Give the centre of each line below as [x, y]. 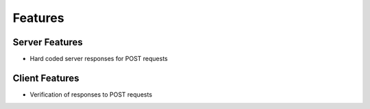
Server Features [48, 42]
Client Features [46, 78]
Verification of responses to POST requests [91, 94]
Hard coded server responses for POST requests [99, 59]
